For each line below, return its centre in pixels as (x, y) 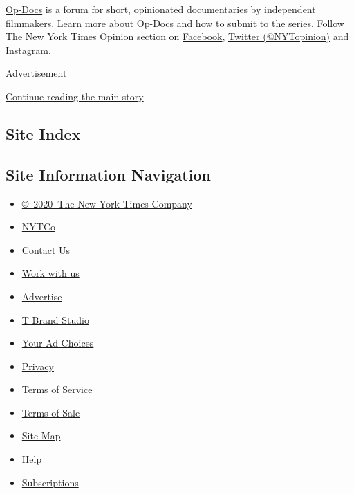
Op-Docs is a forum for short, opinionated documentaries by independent (161, 9)
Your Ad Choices (58, 343)
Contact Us (46, 249)
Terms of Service (57, 389)
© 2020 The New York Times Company (107, 203)
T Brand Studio (55, 319)
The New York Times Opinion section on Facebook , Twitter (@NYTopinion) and (177, 36)
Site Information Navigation (108, 174)
